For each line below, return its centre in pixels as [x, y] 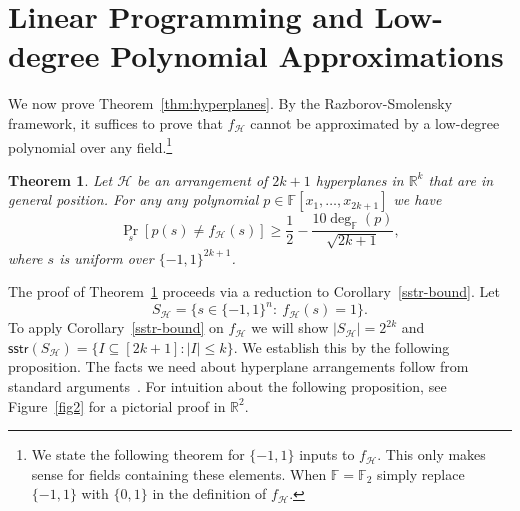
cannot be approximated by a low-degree [375, 122]
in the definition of [209, 493]
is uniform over [106, 257]
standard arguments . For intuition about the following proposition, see [227, 386]
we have [417, 199]
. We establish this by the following [341, 346]
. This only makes [431, 454]
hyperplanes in [359, 179]
